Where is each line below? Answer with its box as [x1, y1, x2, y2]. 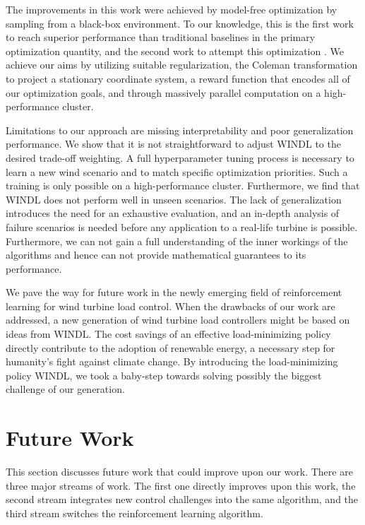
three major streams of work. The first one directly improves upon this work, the [6, 478, 356, 492]
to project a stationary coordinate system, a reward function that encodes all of [6, 71, 350, 85]
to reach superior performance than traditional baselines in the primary [6, 30, 316, 45]
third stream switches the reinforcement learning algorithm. [6, 505, 263, 520]
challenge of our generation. [6, 382, 125, 396]
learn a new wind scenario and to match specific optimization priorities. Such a [6, 164, 348, 179]
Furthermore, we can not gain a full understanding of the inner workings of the [6, 233, 348, 248]
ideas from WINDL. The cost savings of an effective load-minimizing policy [6, 326, 331, 341]
